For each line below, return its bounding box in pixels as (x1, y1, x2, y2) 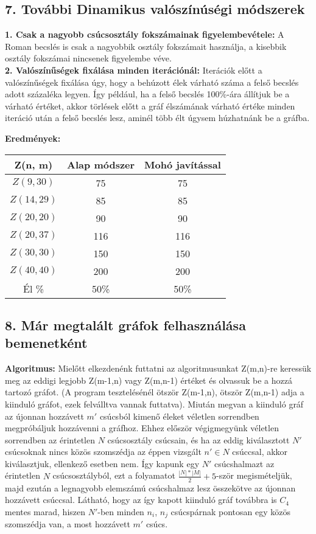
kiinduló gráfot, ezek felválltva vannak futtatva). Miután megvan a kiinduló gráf (5, 397, 304, 410)
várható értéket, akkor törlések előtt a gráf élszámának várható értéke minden (5, 99, 295, 112)
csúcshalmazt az (214, 457, 275, 470)
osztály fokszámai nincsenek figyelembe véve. (5, 52, 172, 64)
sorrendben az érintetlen (5, 433, 95, 446)
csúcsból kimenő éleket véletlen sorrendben (99, 409, 259, 422)
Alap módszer (67, 157, 135, 172)
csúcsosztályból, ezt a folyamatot (52, 469, 175, 482)
